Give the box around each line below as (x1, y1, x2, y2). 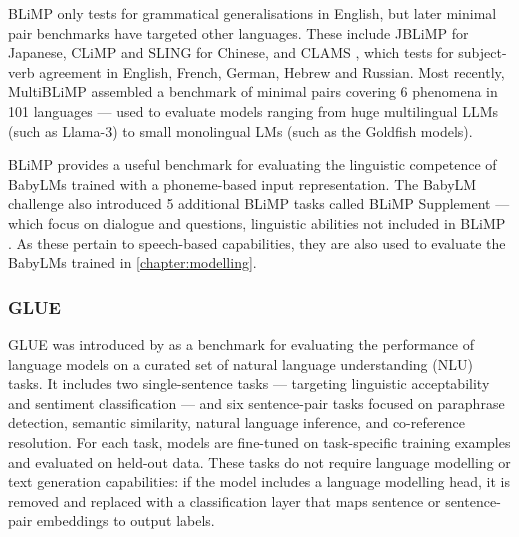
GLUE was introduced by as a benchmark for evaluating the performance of (8, 333, 474, 354)
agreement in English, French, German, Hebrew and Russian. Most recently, (39, 61, 505, 82)
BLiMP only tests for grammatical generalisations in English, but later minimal (8, 3, 497, 23)
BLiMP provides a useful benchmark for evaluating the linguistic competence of (8, 154, 497, 175)
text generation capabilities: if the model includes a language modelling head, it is (8, 471, 510, 492)
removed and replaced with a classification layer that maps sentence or (8, 490, 441, 511)
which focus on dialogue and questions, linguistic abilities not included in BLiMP (8, 212, 506, 233)
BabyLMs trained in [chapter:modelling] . (8, 252, 257, 273)
